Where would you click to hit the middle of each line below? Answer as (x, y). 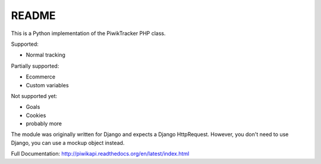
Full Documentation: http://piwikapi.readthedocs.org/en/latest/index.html (100, 154)
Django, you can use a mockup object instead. (68, 143)
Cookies (36, 115)
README (33, 15)
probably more (44, 124)
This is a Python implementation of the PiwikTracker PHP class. (88, 33)
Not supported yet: (34, 96)
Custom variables (47, 85)
